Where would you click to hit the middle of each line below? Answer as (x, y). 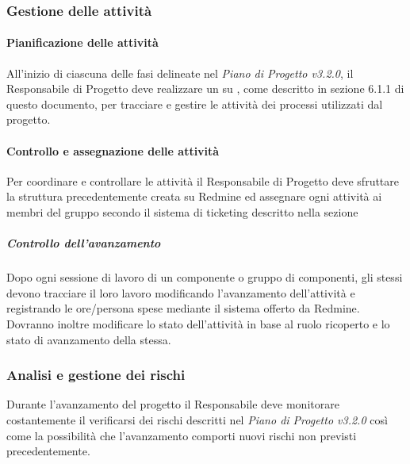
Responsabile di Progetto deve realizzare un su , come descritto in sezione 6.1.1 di (205, 88)
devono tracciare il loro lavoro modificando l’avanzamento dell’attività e (181, 292)
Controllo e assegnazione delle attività (113, 150)
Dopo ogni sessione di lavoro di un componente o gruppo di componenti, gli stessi (205, 277)
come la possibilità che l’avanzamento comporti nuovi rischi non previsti (182, 435)
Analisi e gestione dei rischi (96, 375)
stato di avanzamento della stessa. (89, 339)
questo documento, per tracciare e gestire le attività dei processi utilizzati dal (195, 104)
